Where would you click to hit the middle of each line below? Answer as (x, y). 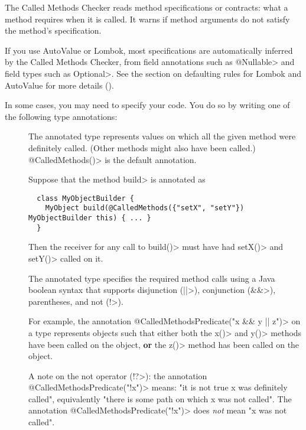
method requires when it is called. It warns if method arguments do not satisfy (147, 19)
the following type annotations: (61, 116)
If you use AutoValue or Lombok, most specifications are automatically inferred (149, 50)
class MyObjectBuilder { (85, 198)
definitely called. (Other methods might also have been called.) (142, 147)
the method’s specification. (53, 30)
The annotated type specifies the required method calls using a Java (152, 278)
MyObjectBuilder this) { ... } (90, 218)
